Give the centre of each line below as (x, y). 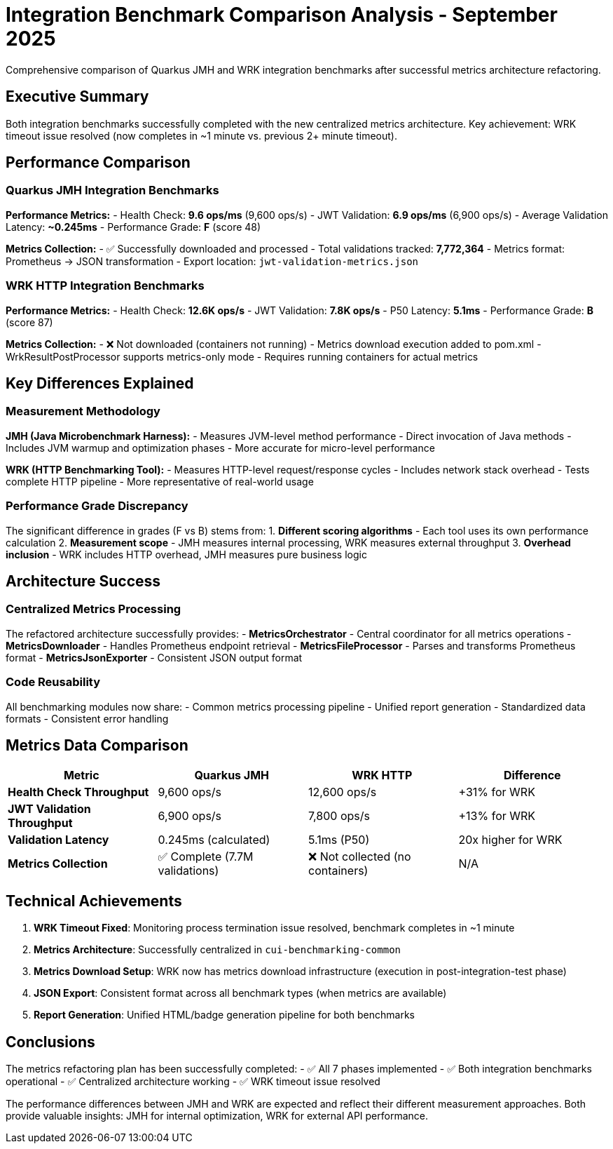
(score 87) (29, 322)
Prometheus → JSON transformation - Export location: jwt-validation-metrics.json (212, 261)
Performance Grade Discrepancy (97, 506)
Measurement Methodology (83, 411)
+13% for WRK (497, 816)
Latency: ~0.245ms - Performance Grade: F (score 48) (133, 227)
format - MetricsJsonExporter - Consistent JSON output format (154, 657)
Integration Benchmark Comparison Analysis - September (282, 15)
